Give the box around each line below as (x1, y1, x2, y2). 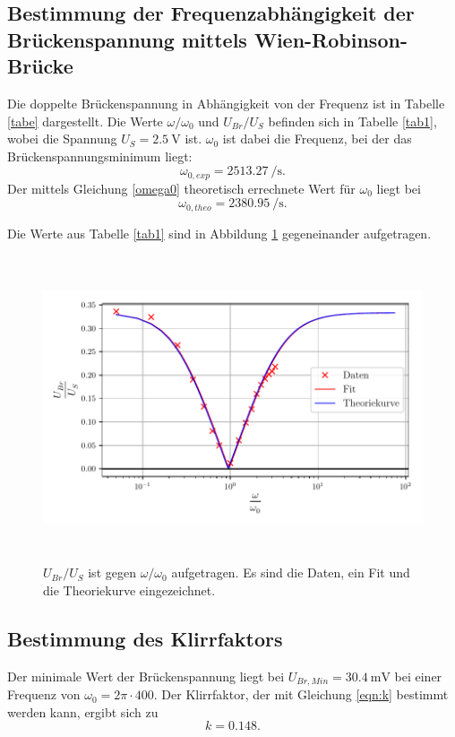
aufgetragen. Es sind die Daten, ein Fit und (171, 563, 410, 582)
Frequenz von (7, 685, 81, 704)
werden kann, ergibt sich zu (7, 702, 159, 721)
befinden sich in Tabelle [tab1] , (268, 111, 437, 130)
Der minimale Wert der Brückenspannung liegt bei (7, 666, 285, 685)
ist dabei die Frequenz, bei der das (222, 129, 412, 148)
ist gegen (88, 563, 136, 582)
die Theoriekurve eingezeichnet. (43, 580, 216, 599)
